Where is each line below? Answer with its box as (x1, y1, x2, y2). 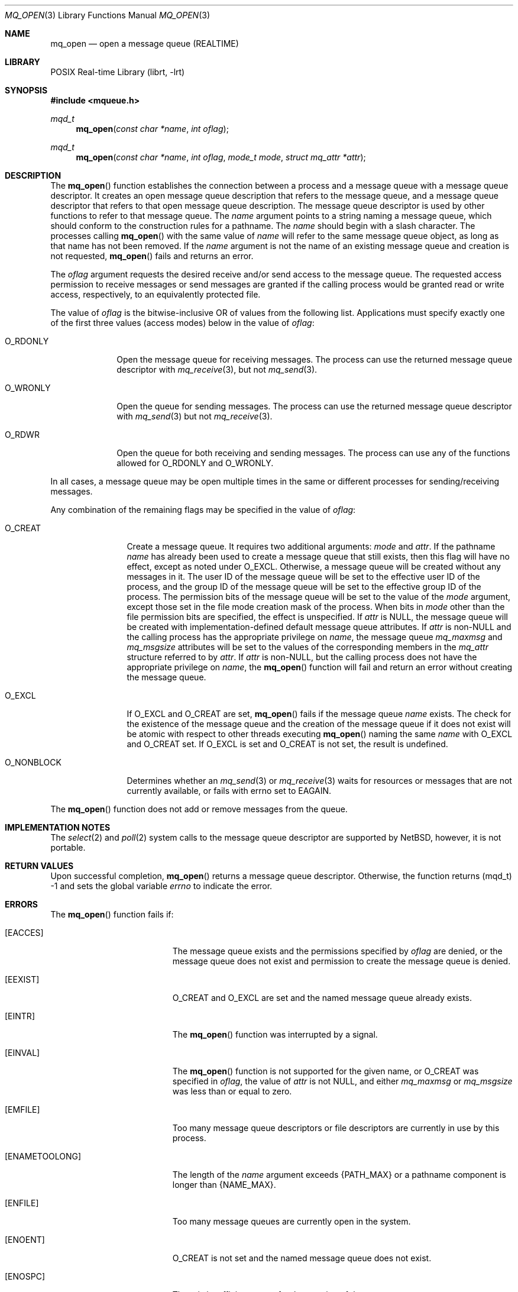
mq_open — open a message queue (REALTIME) (50, 38, 239, 49)
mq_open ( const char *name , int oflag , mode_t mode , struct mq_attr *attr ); (76, 152, 366, 162)
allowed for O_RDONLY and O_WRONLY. (116, 458, 274, 468)
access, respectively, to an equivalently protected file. (50, 289, 261, 299)
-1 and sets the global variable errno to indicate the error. (50, 881, 273, 891)
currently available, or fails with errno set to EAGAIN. (127, 786, 332, 796)
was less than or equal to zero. (172, 1086, 292, 1096)
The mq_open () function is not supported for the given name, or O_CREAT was (172, 1066, 479, 1076)
